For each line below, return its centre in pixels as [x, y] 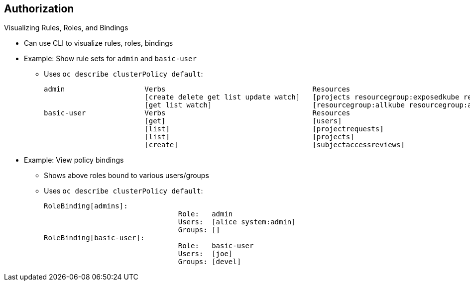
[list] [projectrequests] [264, 129]
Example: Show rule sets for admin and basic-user [110, 59]
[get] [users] [243, 121]
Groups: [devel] [210, 262]
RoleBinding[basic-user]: [94, 238]
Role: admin [205, 214]
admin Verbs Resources [197, 89]
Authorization [39, 9]
